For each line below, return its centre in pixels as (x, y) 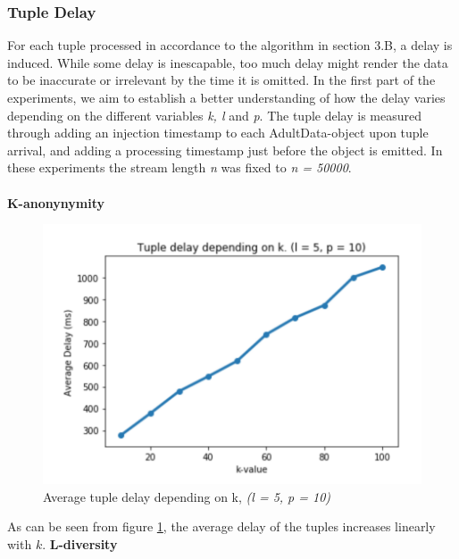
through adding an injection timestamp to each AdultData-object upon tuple (218, 133)
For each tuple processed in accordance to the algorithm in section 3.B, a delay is (230, 45)
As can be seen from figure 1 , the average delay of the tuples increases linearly (221, 526)
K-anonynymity (56, 202)
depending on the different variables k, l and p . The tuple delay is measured (214, 115)
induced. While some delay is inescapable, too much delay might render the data (228, 62)
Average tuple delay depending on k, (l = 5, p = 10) (187, 496)
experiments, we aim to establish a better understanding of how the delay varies (226, 97)
